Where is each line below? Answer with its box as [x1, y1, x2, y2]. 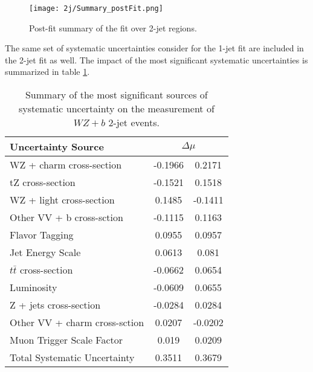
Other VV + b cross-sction [10, 210, 123, 225]
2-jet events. [108, 115, 160, 130]
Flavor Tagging [10, 228, 74, 242]
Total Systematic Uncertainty [10, 350, 135, 365]
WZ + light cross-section [10, 193, 115, 207]
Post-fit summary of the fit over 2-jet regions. [29, 21, 197, 34]
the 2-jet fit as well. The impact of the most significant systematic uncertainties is [5, 53, 308, 66]
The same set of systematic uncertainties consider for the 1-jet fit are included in [5, 42, 304, 54]
